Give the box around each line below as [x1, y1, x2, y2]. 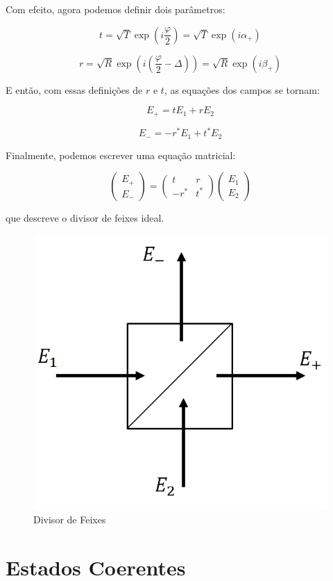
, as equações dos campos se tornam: [164, 82, 320, 97]
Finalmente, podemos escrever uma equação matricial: [6, 147, 236, 162]
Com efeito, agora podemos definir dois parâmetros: [6, 2, 225, 16]
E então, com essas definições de [6, 82, 143, 97]
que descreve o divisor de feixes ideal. [6, 211, 164, 225]
